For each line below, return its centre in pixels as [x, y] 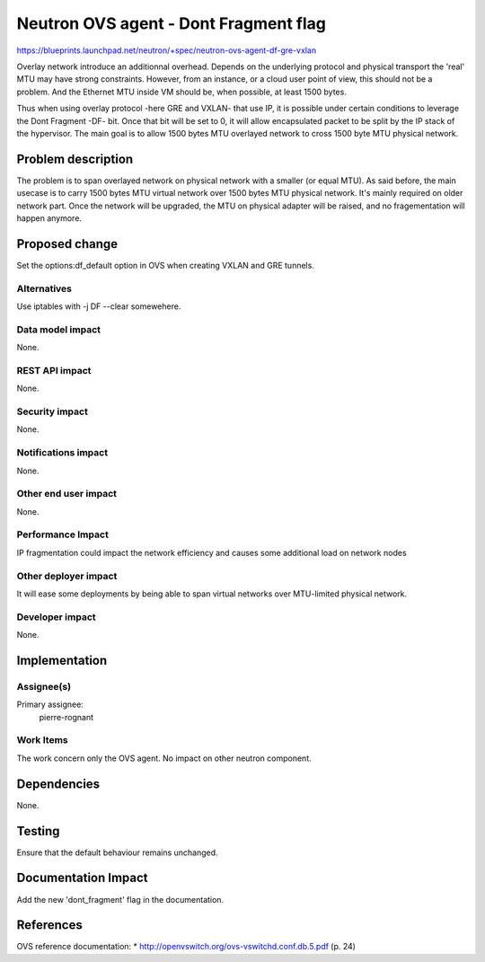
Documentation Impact [82, 878]
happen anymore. [49, 218]
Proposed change [67, 244]
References [49, 925]
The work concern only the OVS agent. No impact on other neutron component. [164, 758]
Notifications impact [62, 453]
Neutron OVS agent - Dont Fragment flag [172, 23]
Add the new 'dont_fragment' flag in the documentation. [120, 899]
